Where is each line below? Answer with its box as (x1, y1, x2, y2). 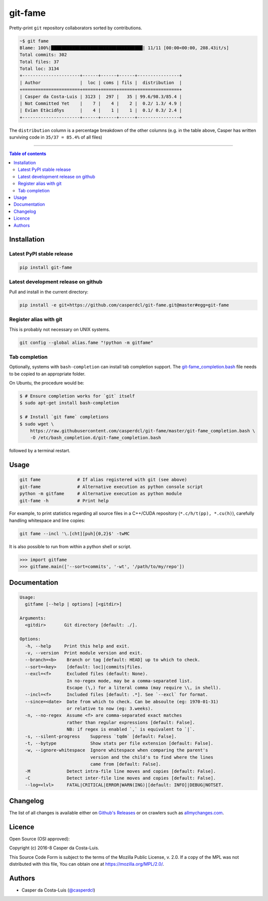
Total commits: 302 (19, 52, 67, 58)
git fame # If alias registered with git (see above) (19, 477, 188, 483)
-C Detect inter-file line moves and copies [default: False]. (25, 775, 216, 781)
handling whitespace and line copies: (9, 517, 85, 523)
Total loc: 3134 (19, 66, 60, 72)
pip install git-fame (19, 265, 72, 270)
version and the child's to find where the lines (90, 754, 213, 760)
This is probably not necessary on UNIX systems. (9, 326, 110, 332)
